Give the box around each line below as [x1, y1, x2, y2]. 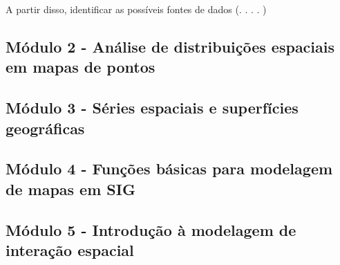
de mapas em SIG [6, 178, 135, 199]
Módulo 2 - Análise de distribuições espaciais [6, 35, 335, 57]
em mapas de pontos [6, 56, 155, 77]
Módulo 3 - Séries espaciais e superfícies [6, 97, 299, 118]
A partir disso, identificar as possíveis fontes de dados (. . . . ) [6, 2, 267, 16]
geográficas [6, 117, 85, 138]
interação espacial [6, 239, 134, 260]
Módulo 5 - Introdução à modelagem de [6, 219, 296, 240]
